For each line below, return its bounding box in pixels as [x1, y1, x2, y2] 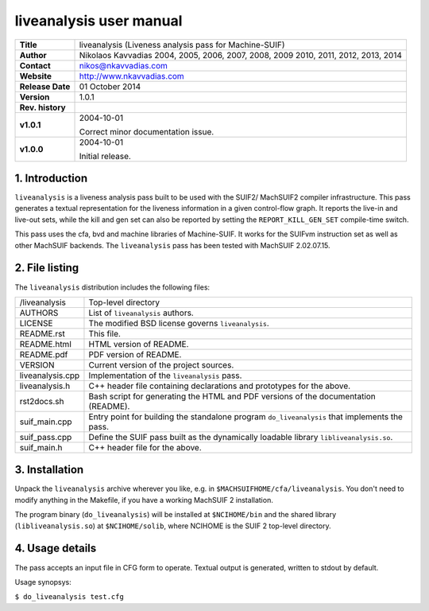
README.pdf [19, 348, 68, 360]
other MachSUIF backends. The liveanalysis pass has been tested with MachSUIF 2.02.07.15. [14, 240, 330, 250]
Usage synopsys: [14, 577, 71, 586]
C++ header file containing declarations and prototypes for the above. [88, 380, 351, 391]
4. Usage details [14, 542, 97, 555]
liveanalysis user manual [14, 12, 183, 29]
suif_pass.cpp [19, 431, 72, 442]
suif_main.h [19, 442, 63, 453]
